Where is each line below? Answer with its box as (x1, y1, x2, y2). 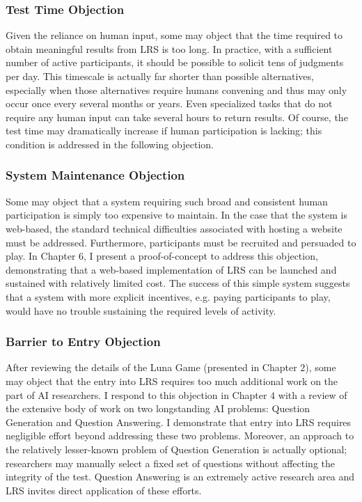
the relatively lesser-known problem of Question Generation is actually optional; (6, 441, 347, 456)
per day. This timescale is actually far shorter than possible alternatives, (6, 69, 314, 83)
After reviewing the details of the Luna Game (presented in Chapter (6, 360, 297, 375)
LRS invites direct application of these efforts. (6, 483, 202, 497)
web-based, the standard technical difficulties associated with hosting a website (6, 221, 343, 235)
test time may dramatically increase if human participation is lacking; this (6, 123, 322, 138)
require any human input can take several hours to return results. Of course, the (6, 109, 348, 124)
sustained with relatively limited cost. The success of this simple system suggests (6, 276, 350, 290)
